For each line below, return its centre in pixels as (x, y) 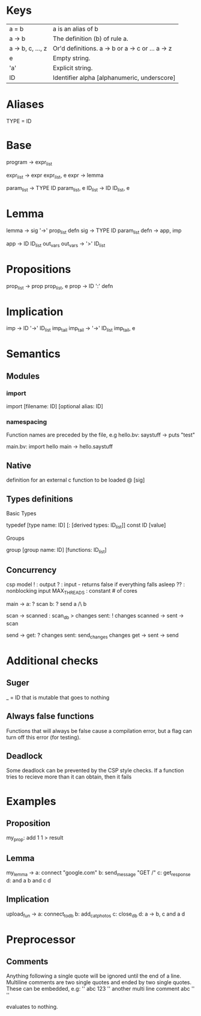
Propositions (39, 269)
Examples (31, 801)
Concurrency (31, 570)
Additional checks (52, 660)
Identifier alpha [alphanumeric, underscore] (114, 78)
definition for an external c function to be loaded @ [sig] (76, 480)
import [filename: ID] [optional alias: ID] (55, 406)
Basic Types (21, 513)
